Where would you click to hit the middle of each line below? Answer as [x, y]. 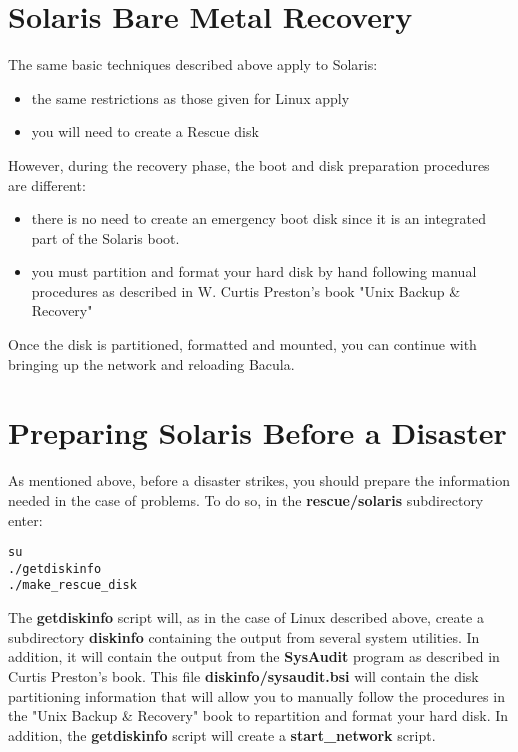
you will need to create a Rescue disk [145, 131]
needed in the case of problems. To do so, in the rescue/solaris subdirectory [246, 499]
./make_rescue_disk [72, 585]
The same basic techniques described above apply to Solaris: [193, 64]
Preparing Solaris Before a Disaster [257, 432]
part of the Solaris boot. [105, 237]
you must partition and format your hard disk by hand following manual [254, 271]
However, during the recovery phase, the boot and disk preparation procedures [249, 164]
